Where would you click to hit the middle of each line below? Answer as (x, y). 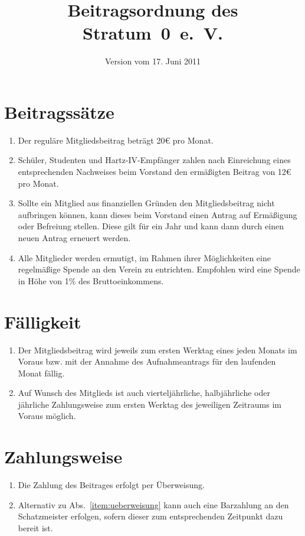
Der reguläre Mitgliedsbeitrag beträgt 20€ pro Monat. (116, 140)
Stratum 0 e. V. (153, 33)
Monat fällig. (41, 373)
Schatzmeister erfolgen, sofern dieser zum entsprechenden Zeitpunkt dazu (150, 516)
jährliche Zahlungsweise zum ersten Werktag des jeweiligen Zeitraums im (150, 404)
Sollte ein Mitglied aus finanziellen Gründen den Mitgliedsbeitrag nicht (146, 203)
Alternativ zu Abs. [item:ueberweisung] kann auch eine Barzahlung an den (153, 504)
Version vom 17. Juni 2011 (153, 61)
